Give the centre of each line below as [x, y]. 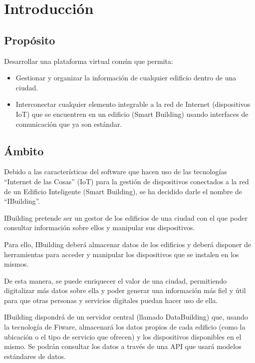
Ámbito [24, 151]
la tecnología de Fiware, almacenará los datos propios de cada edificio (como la [125, 327]
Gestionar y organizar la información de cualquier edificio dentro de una [126, 78]
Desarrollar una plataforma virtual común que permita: [89, 61]
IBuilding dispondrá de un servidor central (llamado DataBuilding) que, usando [126, 317]
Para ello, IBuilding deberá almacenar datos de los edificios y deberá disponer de [128, 244]
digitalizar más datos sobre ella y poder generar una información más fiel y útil [125, 290]
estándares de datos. [35, 356]
